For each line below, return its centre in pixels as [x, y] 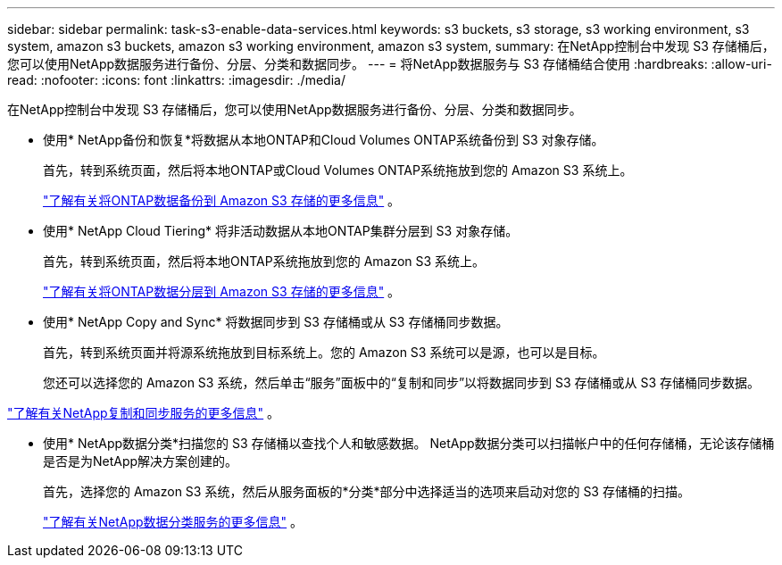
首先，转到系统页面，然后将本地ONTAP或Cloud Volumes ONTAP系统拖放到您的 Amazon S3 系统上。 [338, 170]
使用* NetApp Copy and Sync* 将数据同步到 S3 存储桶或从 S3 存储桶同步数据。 [276, 322]
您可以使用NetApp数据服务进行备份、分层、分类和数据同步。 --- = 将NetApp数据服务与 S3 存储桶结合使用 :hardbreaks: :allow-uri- [390, 64]
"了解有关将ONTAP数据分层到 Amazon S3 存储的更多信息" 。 [222, 291]
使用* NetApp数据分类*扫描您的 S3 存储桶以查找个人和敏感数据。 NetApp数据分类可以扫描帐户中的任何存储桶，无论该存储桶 [409, 443]
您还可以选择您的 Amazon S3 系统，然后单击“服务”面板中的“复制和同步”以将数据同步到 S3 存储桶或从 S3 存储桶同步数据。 [402, 382]
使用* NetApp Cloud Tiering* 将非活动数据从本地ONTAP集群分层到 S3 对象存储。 [281, 231]
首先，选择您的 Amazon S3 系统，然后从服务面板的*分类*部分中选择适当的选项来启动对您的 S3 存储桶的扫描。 [366, 491]
